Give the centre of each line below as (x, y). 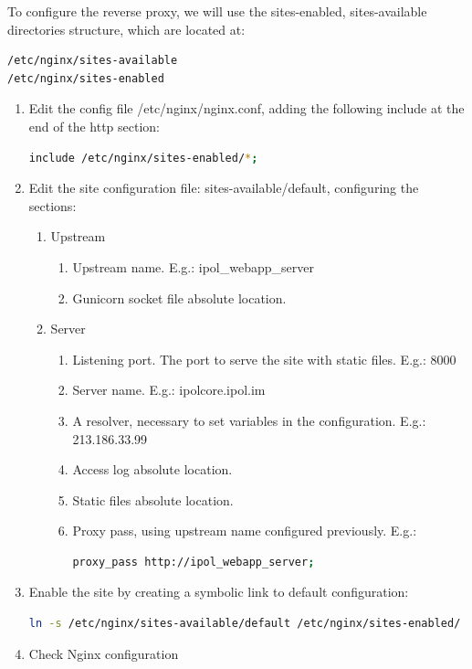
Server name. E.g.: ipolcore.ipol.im (169, 390)
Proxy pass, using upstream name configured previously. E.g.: (245, 531)
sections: (52, 205)
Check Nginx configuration (104, 653)
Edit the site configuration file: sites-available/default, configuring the (224, 188)
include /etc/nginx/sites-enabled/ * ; (143, 158)
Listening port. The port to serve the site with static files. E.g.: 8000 (264, 359)
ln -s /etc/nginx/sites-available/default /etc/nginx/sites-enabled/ (245, 624)
